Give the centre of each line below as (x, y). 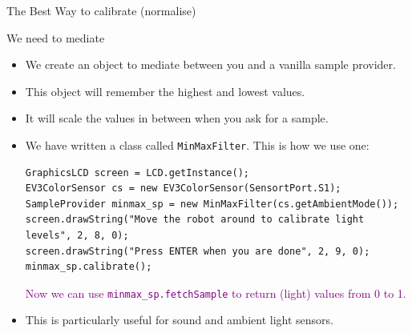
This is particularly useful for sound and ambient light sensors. (179, 320)
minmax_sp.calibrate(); (89, 267)
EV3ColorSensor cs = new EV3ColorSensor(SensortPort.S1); (183, 189)
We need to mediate (56, 37)
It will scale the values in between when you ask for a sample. (177, 118)
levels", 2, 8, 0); (77, 235)
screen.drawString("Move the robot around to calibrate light (195, 220)
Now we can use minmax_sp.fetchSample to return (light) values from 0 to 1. (216, 293)
